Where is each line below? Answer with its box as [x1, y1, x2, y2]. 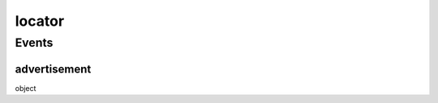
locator [15, 12, 65, 30]
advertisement [15, 62, 92, 76]
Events [15, 35, 54, 50]
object [15, 83, 36, 93]
